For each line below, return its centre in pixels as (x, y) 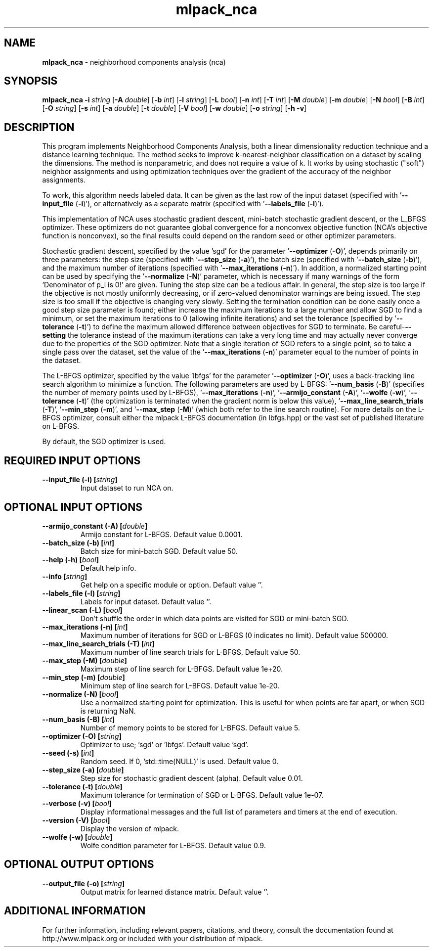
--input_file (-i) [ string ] (80, 480)
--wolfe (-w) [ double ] (77, 837)
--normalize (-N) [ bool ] (80, 694)
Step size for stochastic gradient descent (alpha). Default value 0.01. (192, 778)
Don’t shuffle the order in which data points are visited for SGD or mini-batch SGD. (214, 618)
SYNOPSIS (31, 81)
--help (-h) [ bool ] (70, 559)
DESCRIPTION (39, 127)
